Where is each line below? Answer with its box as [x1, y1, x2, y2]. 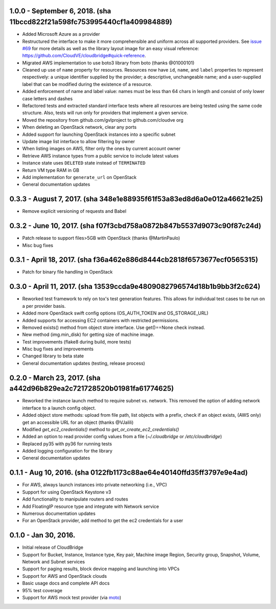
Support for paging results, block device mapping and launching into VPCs [22, 566, 180, 572]
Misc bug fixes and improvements [22, 346, 94, 352]
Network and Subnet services [22, 559, 85, 565]
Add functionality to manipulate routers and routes [22, 496, 128, 502]
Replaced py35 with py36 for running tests [22, 440, 112, 447]
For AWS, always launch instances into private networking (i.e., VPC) [22, 482, 167, 488]
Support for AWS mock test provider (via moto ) [22, 594, 122, 600]
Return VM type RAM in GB [22, 167, 79, 173]
